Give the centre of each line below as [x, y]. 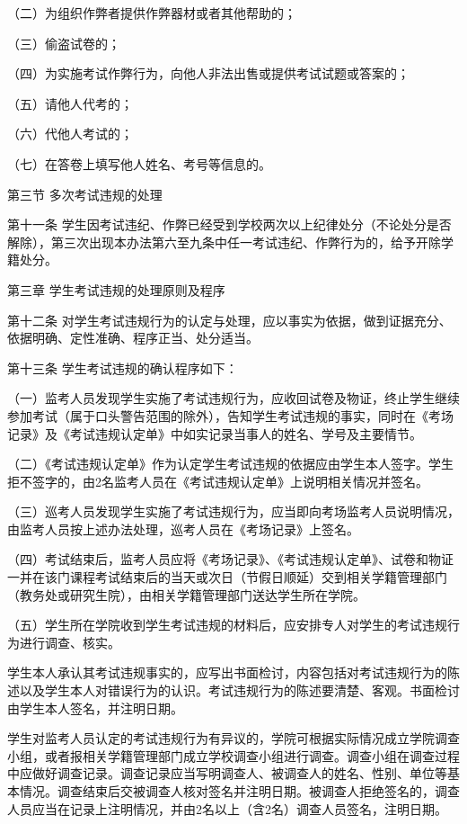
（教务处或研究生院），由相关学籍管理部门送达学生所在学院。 [186, 594]
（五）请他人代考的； [70, 103]
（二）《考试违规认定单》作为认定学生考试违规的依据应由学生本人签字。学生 [230, 464]
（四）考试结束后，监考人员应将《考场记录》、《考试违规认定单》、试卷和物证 [230, 559]
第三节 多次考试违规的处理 [85, 194]
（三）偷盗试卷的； [64, 43]
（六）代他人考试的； [70, 134]
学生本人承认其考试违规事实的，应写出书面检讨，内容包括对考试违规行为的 [227, 672]
